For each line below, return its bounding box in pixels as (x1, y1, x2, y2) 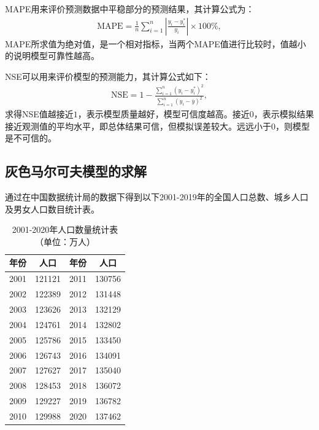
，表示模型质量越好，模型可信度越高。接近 (77, 107, 250, 120)
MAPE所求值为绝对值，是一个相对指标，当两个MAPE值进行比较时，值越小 (5, 37, 306, 50)
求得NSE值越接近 (5, 107, 74, 120)
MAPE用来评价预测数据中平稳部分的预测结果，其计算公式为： (5, 2, 255, 15)
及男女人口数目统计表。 (5, 202, 99, 215)
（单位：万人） (35, 235, 95, 248)
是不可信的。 (5, 131, 56, 144)
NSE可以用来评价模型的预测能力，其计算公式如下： (5, 69, 211, 82)
